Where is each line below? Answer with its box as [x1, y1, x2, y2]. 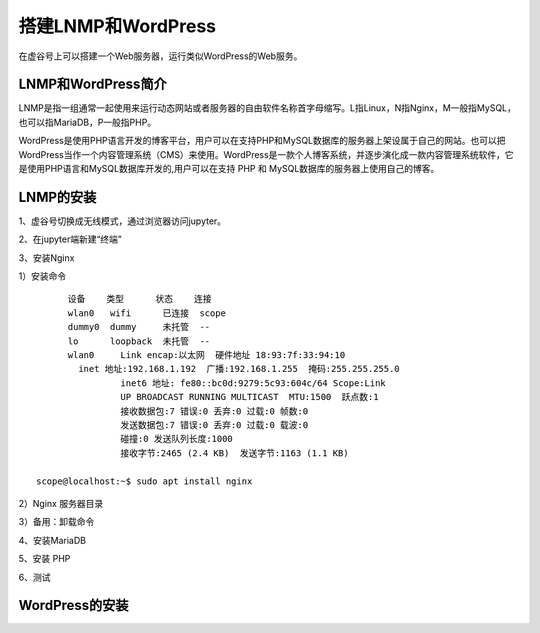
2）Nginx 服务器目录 [18, 497, 104, 509]
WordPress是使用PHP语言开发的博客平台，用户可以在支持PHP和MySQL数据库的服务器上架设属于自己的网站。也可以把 [18, 135, 506, 147]
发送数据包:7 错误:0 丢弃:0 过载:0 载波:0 [120, 420, 309, 430]
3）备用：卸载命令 [18, 516, 95, 528]
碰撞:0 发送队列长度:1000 [120, 433, 234, 445]
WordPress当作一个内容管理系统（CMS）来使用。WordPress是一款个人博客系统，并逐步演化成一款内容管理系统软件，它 [18, 148, 514, 160]
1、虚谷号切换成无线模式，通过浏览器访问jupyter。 [18, 215, 227, 227]
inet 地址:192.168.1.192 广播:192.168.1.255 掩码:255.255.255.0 [78, 363, 400, 375]
